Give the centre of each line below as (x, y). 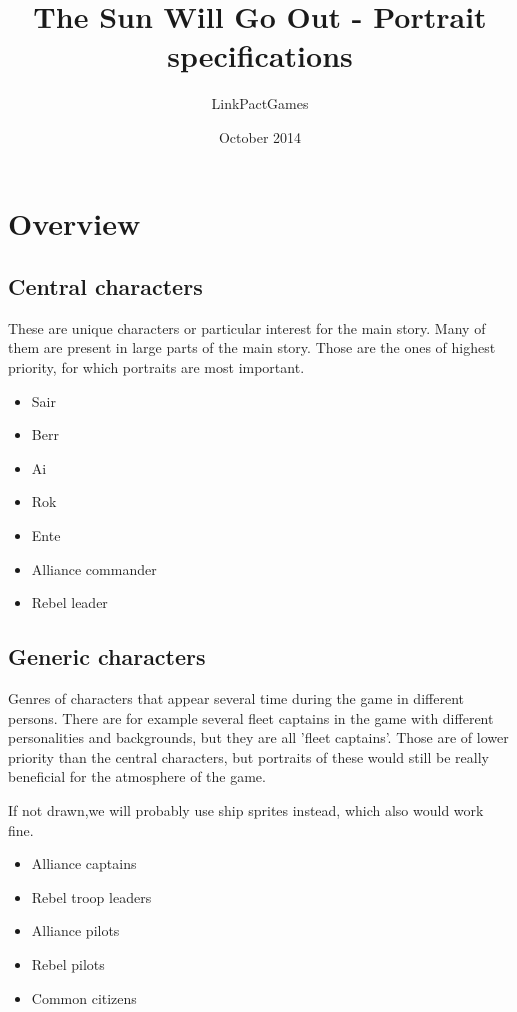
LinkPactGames (260, 103)
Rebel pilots (68, 963)
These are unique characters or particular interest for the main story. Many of (247, 327)
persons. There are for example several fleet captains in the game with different (251, 717)
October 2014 (260, 136)
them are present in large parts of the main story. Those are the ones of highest (252, 347)
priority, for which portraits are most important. (156, 367)
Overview (74, 222)
